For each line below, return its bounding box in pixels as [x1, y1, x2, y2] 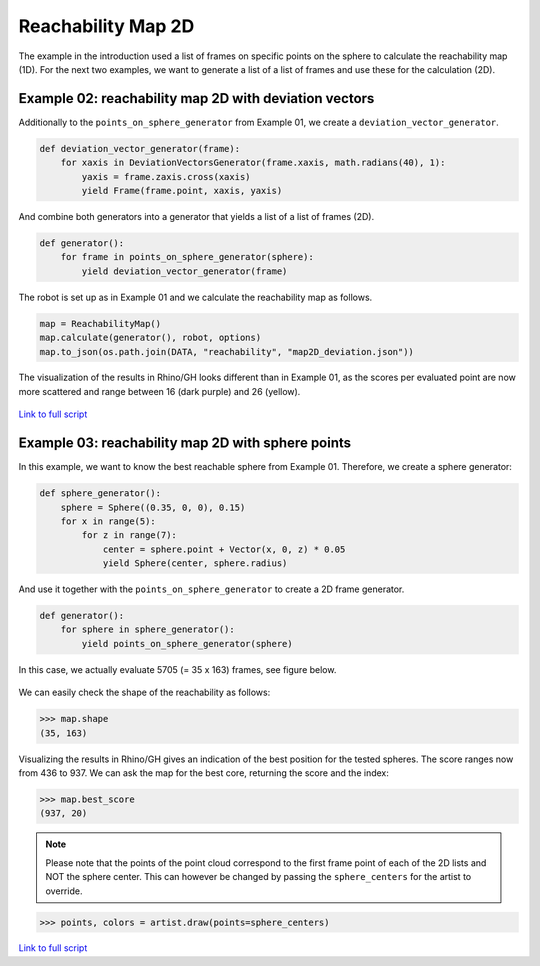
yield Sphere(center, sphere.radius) [102, 558, 288, 569]
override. [45, 885, 83, 897]
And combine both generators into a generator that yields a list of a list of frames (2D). [18, 210, 375, 222]
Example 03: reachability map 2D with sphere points [18, 435, 352, 452]
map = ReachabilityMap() [39, 318, 162, 329]
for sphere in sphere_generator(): [60, 624, 235, 635]
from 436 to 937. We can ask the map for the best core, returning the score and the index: [18, 766, 390, 779]
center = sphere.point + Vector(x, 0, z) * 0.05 [102, 543, 346, 555]
